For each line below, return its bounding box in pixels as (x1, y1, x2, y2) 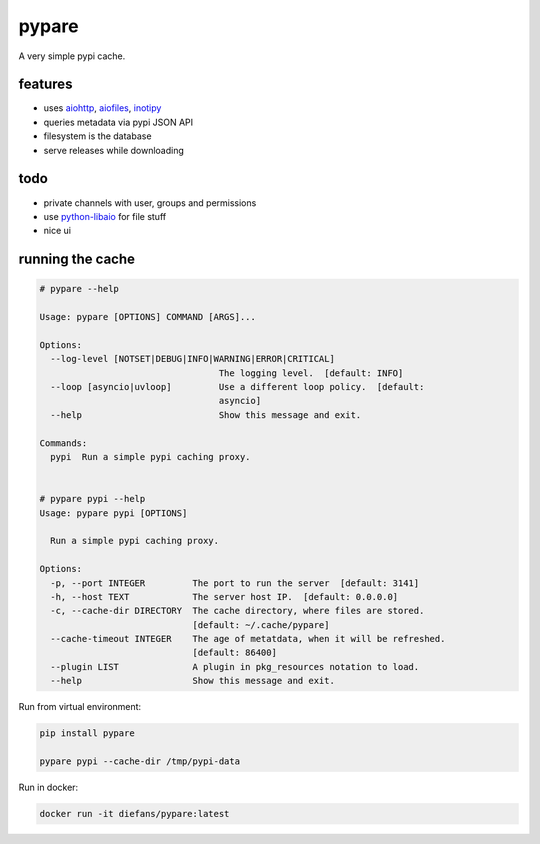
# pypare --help (39, 283, 120, 295)
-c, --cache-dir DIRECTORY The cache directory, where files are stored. (50, 605, 425, 617)
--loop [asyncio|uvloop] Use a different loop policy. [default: (50, 381, 425, 393)
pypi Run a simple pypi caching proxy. (50, 451, 251, 462)
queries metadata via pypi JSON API (43, 116, 194, 128)
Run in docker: (18, 781, 79, 793)
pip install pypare (39, 728, 135, 739)
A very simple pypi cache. (18, 50, 126, 62)
